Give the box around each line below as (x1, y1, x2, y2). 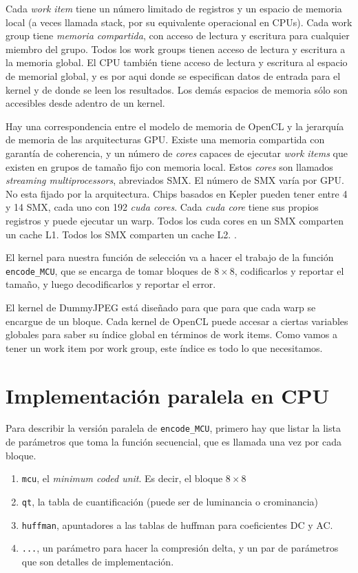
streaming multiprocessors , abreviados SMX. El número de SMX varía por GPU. (6, 173, 344, 187)
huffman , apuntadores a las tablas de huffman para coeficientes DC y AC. (21, 517, 333, 532)
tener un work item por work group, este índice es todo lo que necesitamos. (6, 340, 323, 355)
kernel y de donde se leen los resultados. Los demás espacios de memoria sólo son (6, 82, 348, 96)
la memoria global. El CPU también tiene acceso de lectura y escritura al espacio (6, 55, 348, 70)
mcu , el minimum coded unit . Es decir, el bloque (21, 471, 223, 486)
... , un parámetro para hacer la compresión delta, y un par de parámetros (21, 541, 339, 555)
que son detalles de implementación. (21, 554, 174, 568)
